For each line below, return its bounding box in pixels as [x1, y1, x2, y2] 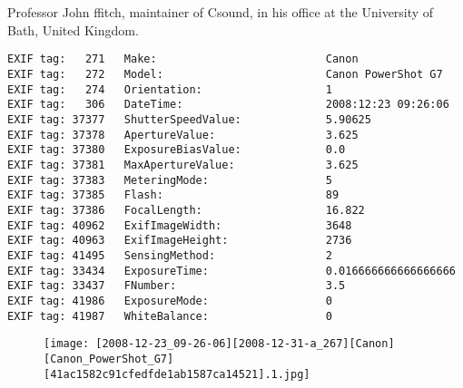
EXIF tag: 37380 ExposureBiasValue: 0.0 [7, 143, 346, 157]
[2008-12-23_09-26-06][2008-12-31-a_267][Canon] [95, 337, 395, 351]
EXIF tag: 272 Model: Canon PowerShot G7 [7, 68, 443, 82]
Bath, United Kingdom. [7, 20, 139, 39]
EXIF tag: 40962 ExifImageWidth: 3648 [7, 218, 352, 232]
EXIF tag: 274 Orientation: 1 [7, 82, 332, 96]
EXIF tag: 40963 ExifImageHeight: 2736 [7, 234, 352, 247]
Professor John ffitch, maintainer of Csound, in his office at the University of [7, 3, 434, 22]
